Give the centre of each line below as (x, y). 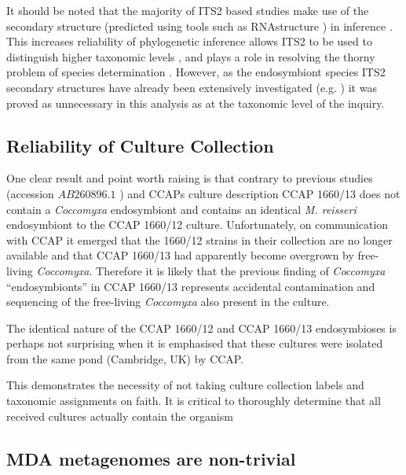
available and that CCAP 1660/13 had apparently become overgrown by (180, 255)
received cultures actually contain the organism (120, 416)
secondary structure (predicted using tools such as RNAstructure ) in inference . (199, 26)
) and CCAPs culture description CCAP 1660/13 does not (260, 193)
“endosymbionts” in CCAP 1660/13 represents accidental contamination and (191, 286)
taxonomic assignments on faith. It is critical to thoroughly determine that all (194, 401)
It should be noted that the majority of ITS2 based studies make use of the (188, 10)
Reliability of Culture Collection (140, 145)
